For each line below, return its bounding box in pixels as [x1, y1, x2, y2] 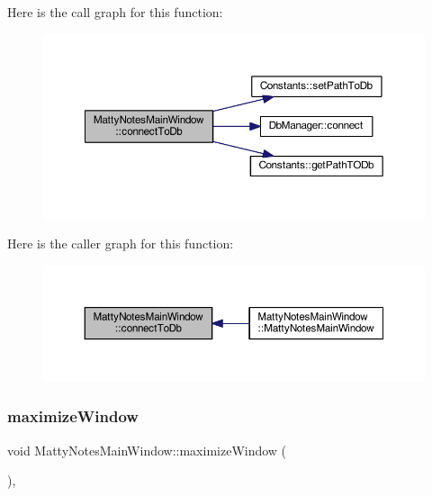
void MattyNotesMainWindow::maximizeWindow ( [7, 440, 287, 459]
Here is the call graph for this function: [7, 3, 223, 21]
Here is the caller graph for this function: [7, 234, 234, 253]
